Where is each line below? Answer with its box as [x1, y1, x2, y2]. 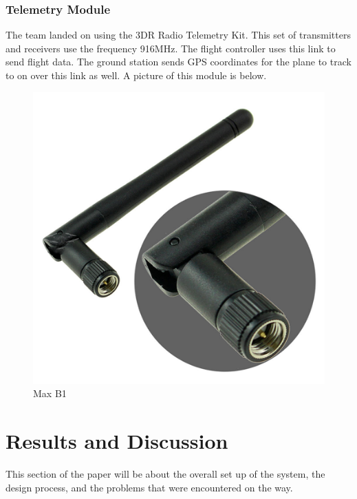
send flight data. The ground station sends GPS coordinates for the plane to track [6, 54, 351, 69]
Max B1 [33, 386, 67, 401]
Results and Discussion [6, 426, 228, 454]
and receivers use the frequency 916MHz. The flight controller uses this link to [6, 41, 336, 55]
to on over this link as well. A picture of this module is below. [6, 68, 267, 82]
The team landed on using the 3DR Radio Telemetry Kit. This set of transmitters [6, 28, 351, 42]
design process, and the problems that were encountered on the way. [6, 480, 293, 494]
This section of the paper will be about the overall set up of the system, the [6, 466, 325, 480]
